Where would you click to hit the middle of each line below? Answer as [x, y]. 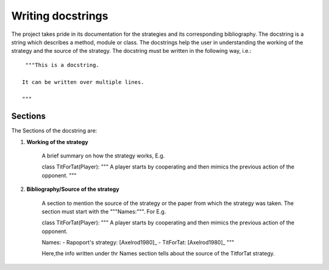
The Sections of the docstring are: [54, 131]
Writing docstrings [60, 16]
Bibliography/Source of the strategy [73, 189]
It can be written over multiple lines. [83, 82]
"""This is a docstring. [62, 65]
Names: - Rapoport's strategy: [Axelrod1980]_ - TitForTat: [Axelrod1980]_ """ [138, 243]
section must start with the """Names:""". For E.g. [104, 211]
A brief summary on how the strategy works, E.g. [103, 156]
